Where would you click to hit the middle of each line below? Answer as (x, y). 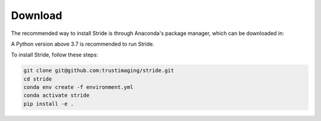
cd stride (38, 79)
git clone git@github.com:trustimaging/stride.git (99, 71)
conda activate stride (56, 95)
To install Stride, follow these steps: (54, 55)
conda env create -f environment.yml (78, 87)
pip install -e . (49, 104)
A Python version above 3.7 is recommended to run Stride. (83, 44)
